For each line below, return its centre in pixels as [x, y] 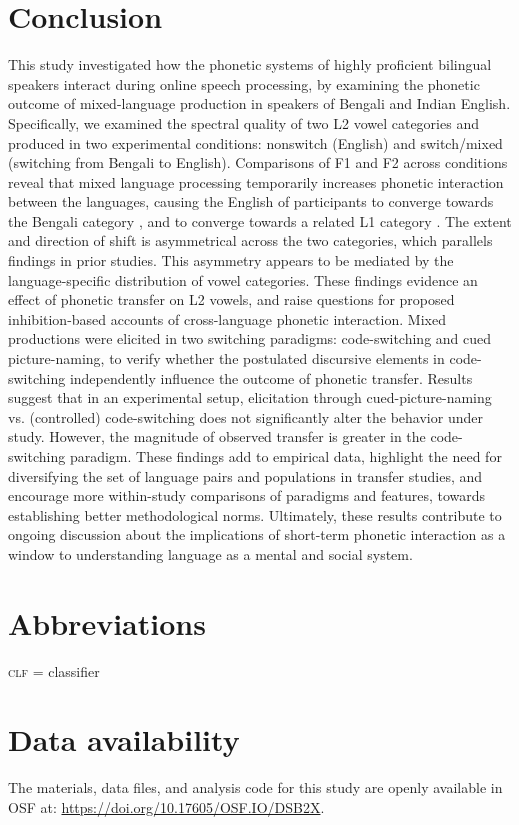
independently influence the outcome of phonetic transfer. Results [271, 377]
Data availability [124, 739]
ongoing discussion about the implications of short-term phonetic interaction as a [257, 534]
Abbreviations [107, 622]
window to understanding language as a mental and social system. [210, 553]
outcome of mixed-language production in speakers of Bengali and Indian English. [259, 103]
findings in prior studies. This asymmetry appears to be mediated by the [231, 260]
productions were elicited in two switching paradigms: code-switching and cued [250, 338]
